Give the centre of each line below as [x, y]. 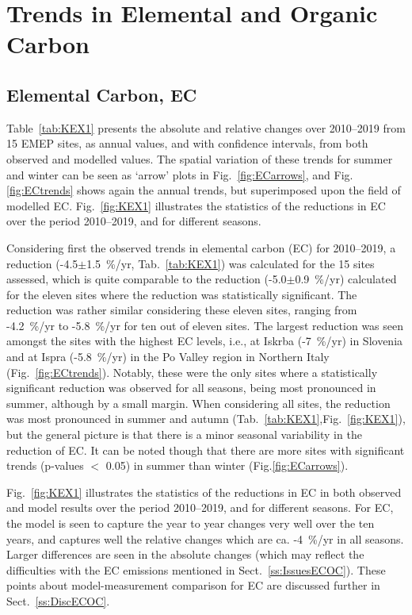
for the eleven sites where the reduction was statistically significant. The [182, 294]
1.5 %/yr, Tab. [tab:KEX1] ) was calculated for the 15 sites [231, 263]
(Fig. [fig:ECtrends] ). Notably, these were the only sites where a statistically [192, 372]
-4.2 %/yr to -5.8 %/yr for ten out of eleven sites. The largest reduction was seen [205, 325]
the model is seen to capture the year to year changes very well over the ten [191, 523]
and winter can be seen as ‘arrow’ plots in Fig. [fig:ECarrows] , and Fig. [180, 174]
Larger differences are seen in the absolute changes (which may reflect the [185, 554]
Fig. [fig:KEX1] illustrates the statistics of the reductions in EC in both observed [204, 492]
